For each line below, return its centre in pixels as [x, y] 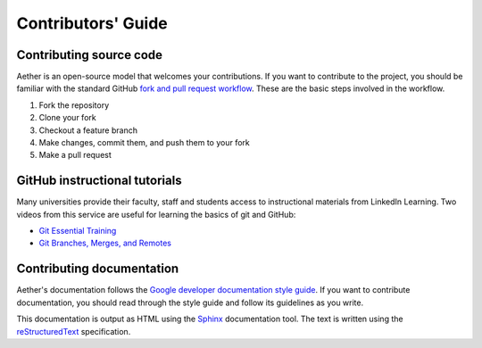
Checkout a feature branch [88, 130]
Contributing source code [90, 55]
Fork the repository [74, 105]
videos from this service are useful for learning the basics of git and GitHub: [156, 214]
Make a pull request [75, 155]
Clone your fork [68, 118]
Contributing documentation [98, 269]
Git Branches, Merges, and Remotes [105, 243]
